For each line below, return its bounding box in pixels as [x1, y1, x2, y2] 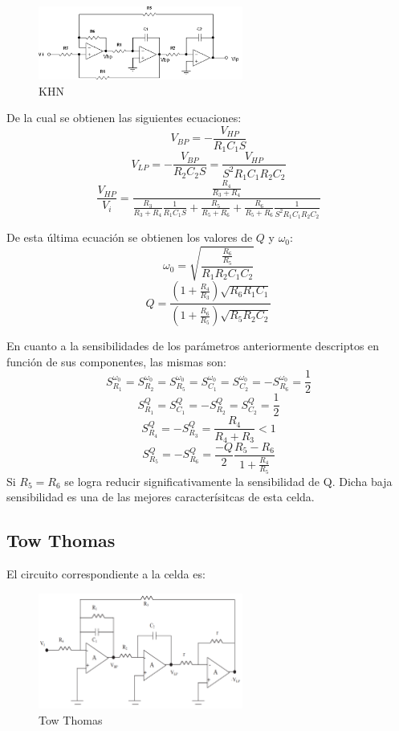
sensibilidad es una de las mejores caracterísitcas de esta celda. [6, 488, 315, 505]
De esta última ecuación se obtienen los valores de [6, 229, 253, 246]
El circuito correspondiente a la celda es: [6, 566, 206, 582]
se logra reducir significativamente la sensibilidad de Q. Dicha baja [64, 472, 393, 489]
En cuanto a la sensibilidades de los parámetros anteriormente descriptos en [6, 337, 380, 354]
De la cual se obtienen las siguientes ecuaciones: [6, 109, 242, 126]
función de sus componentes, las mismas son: [6, 353, 226, 370]
